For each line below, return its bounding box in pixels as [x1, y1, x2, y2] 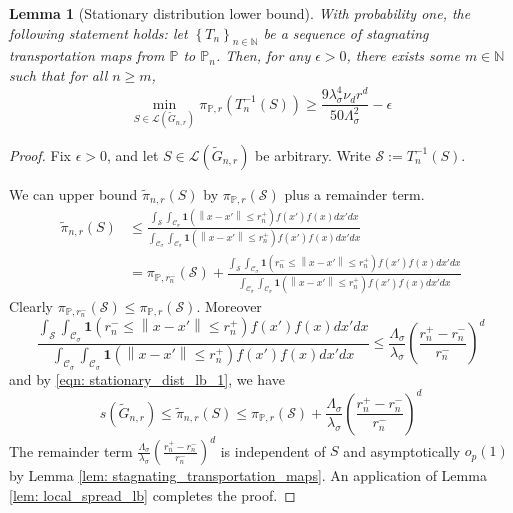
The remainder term [9, 440, 133, 461]
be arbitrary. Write [255, 144, 371, 165]
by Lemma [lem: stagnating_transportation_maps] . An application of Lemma [9, 465, 487, 486]
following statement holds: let [9, 22, 188, 43]
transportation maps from [9, 45, 165, 66]
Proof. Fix [9, 144, 71, 165]
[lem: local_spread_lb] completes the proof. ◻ [9, 484, 296, 505]
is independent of [220, 440, 326, 461]
